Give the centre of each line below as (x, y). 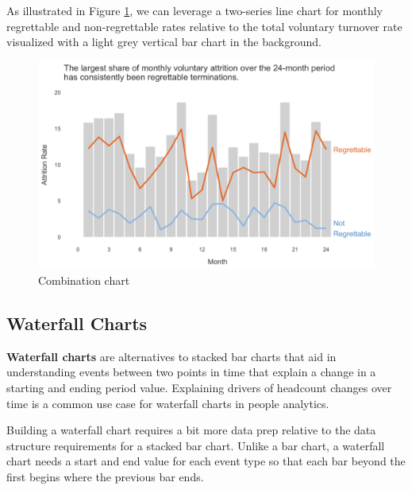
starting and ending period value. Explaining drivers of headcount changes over (199, 388)
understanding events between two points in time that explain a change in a (191, 372)
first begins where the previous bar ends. (105, 477)
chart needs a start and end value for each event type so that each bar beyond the (206, 461)
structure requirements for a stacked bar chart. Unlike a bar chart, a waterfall (196, 445)
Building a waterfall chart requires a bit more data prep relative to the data (191, 430)
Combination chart (84, 280)
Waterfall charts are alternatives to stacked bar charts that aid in (171, 356)
